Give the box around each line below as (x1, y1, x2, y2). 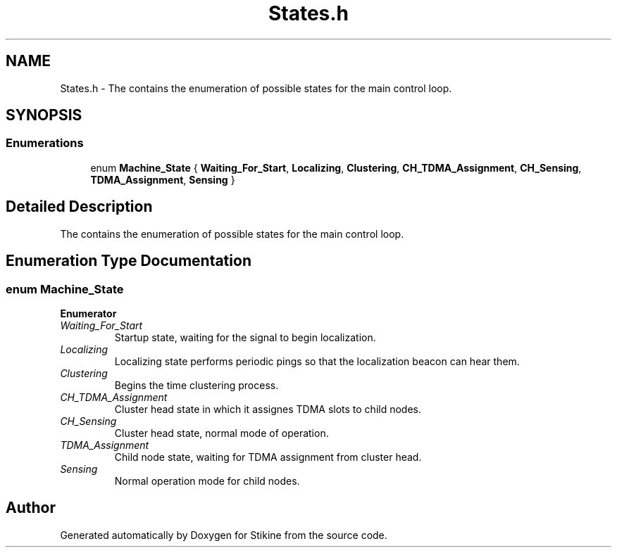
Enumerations (6, 136, 84, 151)
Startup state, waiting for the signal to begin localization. (114, 331, 376, 343)
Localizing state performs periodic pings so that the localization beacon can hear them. (114, 355, 520, 367)
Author (6, 499, 56, 517)
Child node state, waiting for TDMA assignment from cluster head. (114, 450, 422, 463)
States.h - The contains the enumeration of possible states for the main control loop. (60, 82, 452, 94)
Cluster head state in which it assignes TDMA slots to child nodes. (114, 402, 422, 415)
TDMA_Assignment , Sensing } (90, 173, 235, 186)
